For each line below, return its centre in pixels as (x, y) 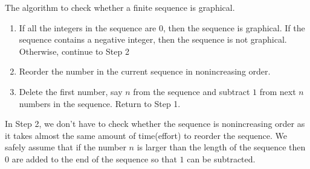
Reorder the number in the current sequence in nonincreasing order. (145, 71)
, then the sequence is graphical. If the (234, 27)
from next (278, 91)
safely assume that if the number (66, 147)
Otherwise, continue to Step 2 (74, 51)
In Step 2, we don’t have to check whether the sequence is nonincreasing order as (155, 124)
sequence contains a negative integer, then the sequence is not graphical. (153, 39)
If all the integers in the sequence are (88, 27)
